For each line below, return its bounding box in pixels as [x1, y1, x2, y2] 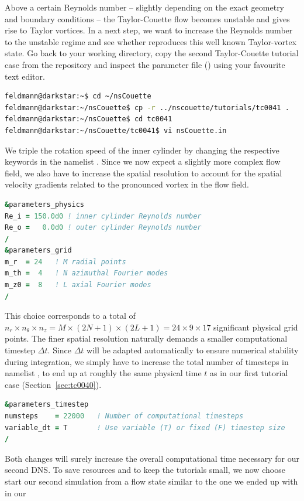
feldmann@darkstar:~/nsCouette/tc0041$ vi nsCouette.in [5, 126, 227, 135]
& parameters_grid [5, 246, 72, 255]
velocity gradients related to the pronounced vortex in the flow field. [5, 178, 249, 190]
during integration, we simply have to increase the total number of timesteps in [5, 355, 289, 367]
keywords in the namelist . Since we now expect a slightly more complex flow [5, 155, 281, 168]
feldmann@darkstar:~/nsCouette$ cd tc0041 [5, 115, 172, 124]
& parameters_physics [5, 200, 85, 209]
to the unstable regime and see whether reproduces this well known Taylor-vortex [5, 35, 297, 47]
